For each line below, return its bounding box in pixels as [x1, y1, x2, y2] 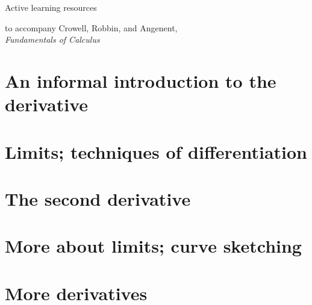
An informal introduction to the [5, 68, 276, 93]
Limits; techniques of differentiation [5, 139, 308, 164]
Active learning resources [5, 1, 97, 13]
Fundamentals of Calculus [5, 33, 100, 46]
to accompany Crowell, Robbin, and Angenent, [5, 21, 178, 34]
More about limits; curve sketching [5, 233, 302, 258]
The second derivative [5, 186, 191, 211]
